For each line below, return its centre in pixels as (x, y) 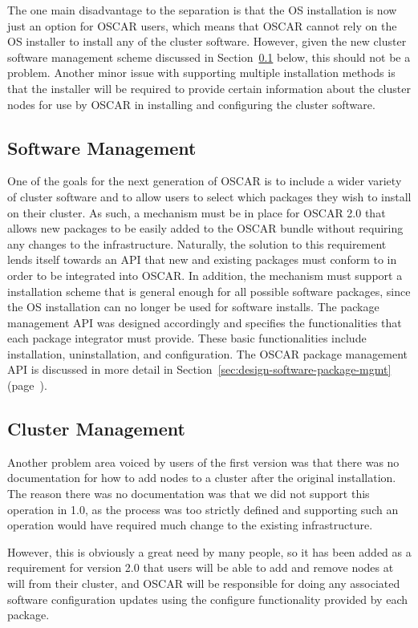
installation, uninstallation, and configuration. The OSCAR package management (207, 353)
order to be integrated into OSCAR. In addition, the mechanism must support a (205, 275)
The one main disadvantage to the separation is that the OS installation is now (202, 10)
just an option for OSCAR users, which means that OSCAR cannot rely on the (202, 25)
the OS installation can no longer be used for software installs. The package (193, 307)
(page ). (27, 385)
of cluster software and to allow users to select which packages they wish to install (209, 196)
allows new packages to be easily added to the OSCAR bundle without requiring (205, 228)
